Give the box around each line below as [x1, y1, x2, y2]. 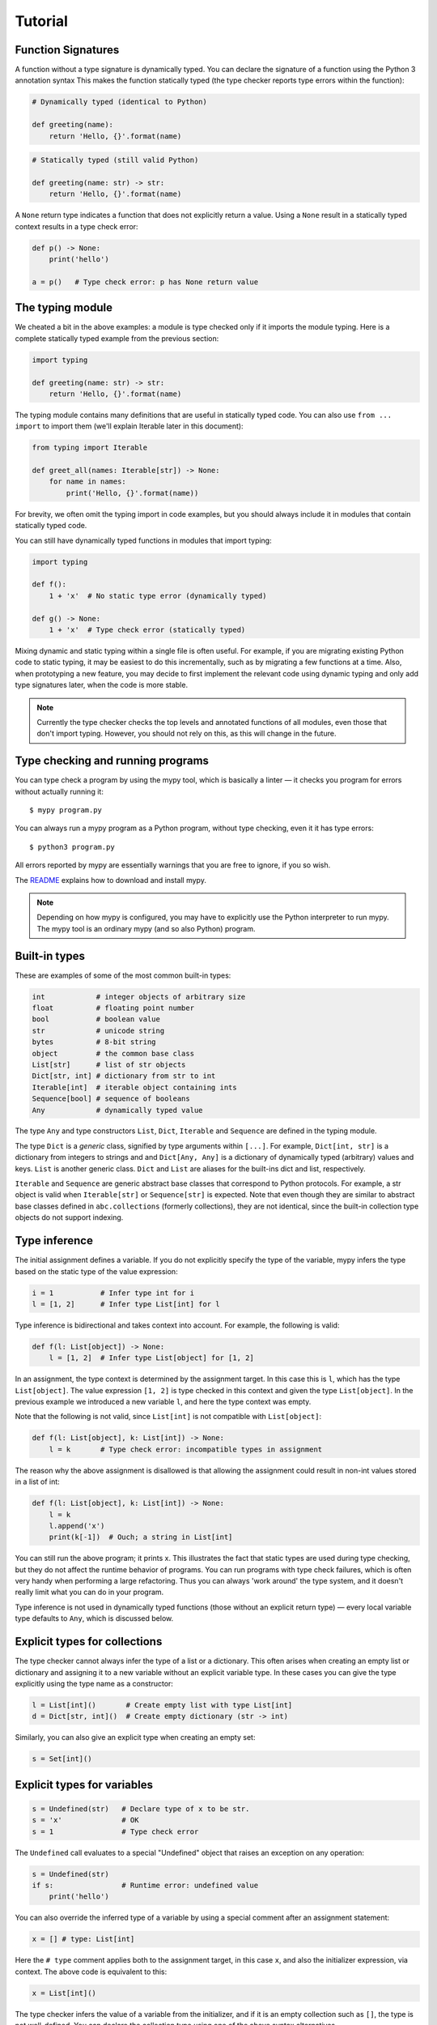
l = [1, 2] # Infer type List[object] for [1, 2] [49, 1354, 254, 1362]
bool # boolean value [32, 1015, 161, 1024]
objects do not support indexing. [15, 1213, 124, 1222]
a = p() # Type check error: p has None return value [32, 277, 259, 287]
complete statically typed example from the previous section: [15, 333, 219, 343]
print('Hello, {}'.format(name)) [66, 488, 199, 497]
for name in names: [49, 477, 127, 486]
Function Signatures [15, 43, 120, 57]
